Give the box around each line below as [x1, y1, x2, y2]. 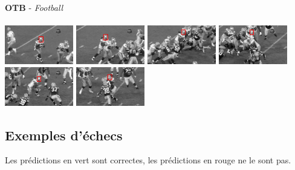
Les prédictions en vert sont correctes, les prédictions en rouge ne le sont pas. [5, 154, 291, 166]
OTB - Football [5, 1, 63, 13]
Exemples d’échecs [5, 125, 123, 144]
